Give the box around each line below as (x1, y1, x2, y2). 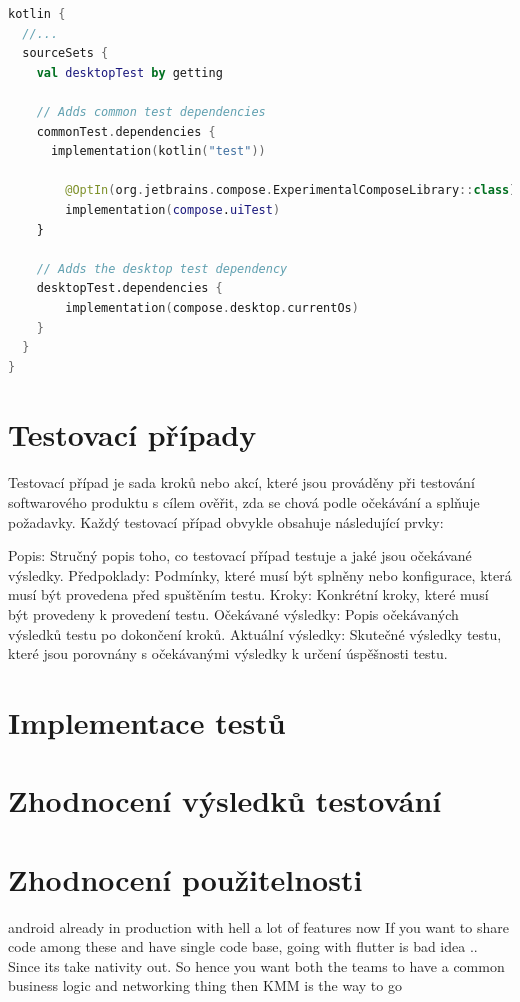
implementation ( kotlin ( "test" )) (50, 144, 266, 159)
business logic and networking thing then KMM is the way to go (8, 975, 402, 996)
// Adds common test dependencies (36, 104, 266, 119)
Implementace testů (8, 701, 286, 742)
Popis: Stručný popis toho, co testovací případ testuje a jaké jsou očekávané (8, 545, 472, 566)
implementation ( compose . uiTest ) (65, 202, 281, 217)
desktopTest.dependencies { (36, 281, 223, 296)
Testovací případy (8, 414, 257, 455)
